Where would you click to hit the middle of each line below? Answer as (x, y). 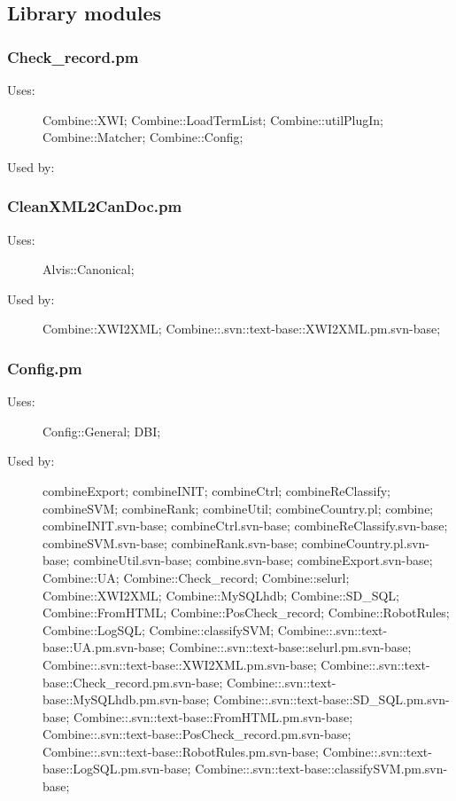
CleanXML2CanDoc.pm (95, 206)
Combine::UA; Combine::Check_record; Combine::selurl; (196, 577)
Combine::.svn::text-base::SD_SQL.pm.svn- (331, 699)
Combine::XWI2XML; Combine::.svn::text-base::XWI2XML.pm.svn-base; (242, 329)
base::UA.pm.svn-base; (104, 647)
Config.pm (45, 368)
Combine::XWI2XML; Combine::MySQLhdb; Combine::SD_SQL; (221, 595)
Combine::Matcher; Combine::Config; (143, 137)
